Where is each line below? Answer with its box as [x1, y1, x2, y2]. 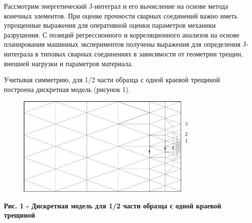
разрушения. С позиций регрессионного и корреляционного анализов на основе [4, 29, 239, 39]
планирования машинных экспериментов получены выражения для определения [4, 39, 241, 49]
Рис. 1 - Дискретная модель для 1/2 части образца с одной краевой [4, 200, 221, 210]
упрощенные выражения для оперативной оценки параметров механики [4, 20, 216, 30]
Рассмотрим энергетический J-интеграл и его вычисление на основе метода [4, 1, 228, 11]
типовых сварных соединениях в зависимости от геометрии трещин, [40, 48, 243, 58]
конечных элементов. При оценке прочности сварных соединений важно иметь [4, 10, 237, 20]
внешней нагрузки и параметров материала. [4, 58, 133, 68]
